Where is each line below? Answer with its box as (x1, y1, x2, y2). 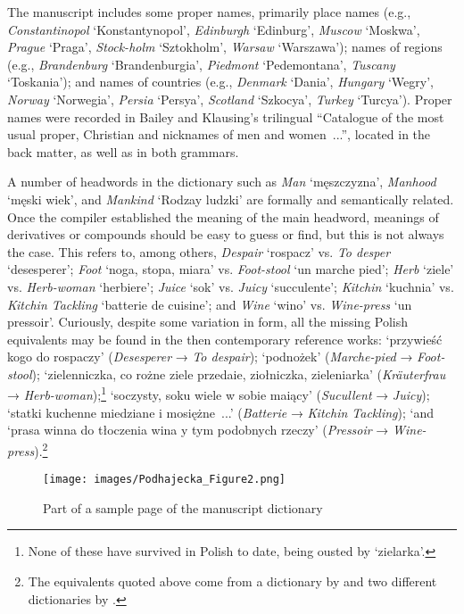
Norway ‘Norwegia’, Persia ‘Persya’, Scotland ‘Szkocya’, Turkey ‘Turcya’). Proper (7, 89, 452, 108)
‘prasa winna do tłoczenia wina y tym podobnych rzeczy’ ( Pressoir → (7, 420, 389, 439)
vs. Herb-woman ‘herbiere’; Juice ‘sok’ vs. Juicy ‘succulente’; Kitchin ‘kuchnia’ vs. (7, 277, 454, 295)
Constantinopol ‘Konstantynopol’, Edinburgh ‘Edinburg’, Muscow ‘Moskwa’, (7, 20, 420, 38)
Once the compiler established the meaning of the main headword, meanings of (7, 207, 439, 226)
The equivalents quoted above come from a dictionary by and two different (28, 572, 437, 590)
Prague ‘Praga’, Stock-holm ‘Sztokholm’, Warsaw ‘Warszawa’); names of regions (7, 37, 443, 56)
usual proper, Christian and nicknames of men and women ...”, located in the (7, 125, 431, 144)
